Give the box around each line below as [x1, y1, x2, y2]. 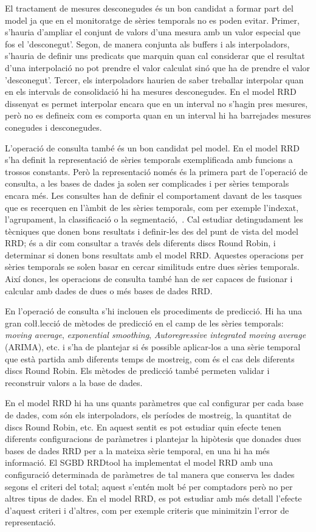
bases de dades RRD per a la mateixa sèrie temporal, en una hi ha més [5, 444, 270, 457]
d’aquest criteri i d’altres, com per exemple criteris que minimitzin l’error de [5, 503, 289, 516]
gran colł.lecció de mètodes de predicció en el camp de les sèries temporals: [5, 316, 284, 329]
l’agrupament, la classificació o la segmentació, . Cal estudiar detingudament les [5, 213, 303, 226]
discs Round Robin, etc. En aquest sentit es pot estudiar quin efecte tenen [5, 420, 281, 433]
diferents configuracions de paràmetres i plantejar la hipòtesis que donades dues [5, 432, 301, 445]
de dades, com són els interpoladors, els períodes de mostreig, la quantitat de [5, 409, 292, 421]
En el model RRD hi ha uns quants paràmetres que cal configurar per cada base [5, 396, 304, 409]
